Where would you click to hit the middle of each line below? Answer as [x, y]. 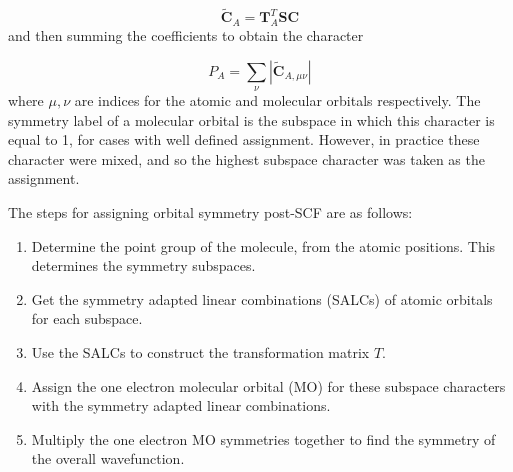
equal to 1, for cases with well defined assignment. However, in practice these [244, 139]
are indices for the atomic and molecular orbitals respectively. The [277, 100]
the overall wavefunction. [108, 458]
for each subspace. [87, 318]
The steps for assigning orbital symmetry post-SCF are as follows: [210, 211]
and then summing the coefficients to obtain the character [186, 35]
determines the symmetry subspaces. [143, 265]
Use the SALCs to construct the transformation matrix [200, 351]
